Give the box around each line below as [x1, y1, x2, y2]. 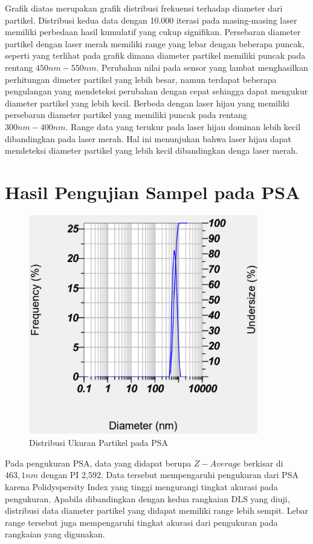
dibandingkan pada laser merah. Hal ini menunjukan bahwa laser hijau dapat [5, 132, 292, 145]
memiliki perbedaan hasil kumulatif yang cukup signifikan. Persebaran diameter [5, 25, 301, 38]
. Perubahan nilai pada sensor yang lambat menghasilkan [96, 61, 308, 73]
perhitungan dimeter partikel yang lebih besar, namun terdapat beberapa [5, 73, 277, 85]
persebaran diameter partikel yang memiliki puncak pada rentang [5, 108, 247, 121]
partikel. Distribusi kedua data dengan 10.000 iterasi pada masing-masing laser [5, 13, 297, 26]
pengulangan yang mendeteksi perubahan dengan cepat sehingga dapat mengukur [5, 85, 308, 97]
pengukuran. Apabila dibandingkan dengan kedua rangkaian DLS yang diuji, [5, 492, 290, 505]
